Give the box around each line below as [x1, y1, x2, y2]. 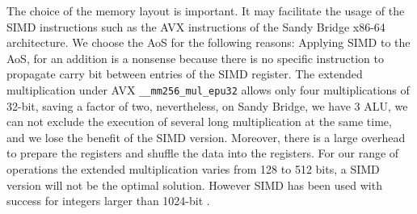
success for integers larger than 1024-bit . [6, 192, 210, 209]
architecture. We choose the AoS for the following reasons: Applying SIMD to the [6, 34, 411, 51]
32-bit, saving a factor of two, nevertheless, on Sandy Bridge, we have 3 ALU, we [6, 97, 408, 114]
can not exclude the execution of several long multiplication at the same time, [6, 113, 392, 130]
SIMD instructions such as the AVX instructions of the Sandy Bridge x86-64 [6, 18, 385, 35]
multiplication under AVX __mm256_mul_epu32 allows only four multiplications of [6, 81, 410, 98]
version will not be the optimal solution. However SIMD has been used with [6, 176, 382, 193]
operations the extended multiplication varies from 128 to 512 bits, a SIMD [6, 161, 380, 177]
